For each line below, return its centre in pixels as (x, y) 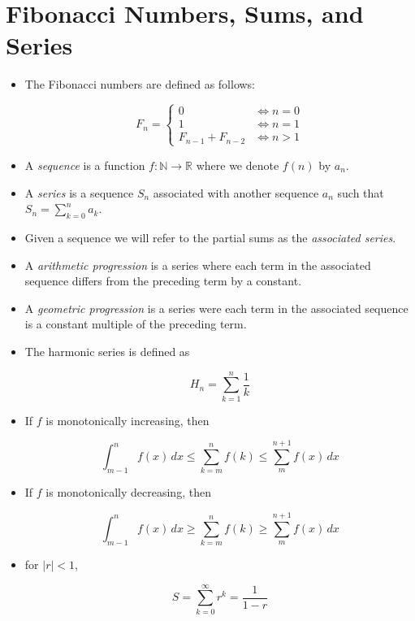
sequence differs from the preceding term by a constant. (163, 281)
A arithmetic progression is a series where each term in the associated (198, 265)
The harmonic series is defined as (107, 351)
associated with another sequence (236, 192)
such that (361, 192)
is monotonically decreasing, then (128, 492)
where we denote (238, 165)
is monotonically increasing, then (128, 420)
